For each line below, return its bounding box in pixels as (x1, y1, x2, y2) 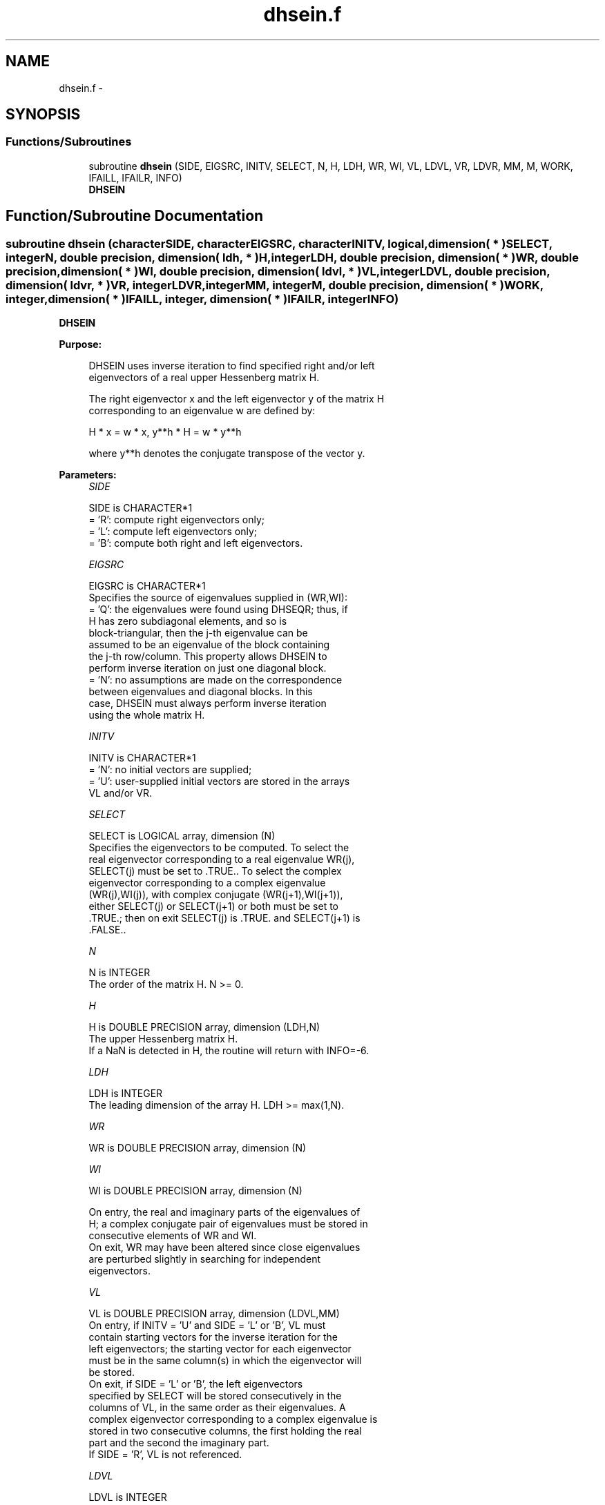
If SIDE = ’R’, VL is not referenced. (88, 1448, 242, 1461)
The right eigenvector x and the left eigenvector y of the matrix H (88, 393, 385, 405)
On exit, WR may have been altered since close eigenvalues (88, 1241, 361, 1254)
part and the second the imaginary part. (88, 1437, 269, 1449)
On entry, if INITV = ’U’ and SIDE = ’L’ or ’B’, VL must (88, 1319, 326, 1332)
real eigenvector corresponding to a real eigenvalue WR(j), (88, 853, 355, 866)
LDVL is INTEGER (88, 1491, 167, 1504)
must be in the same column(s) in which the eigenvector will (88, 1354, 362, 1367)
